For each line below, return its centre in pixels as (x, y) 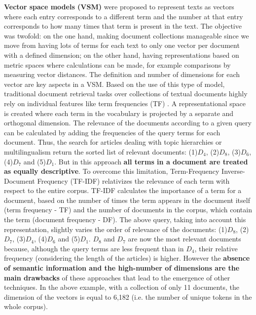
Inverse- (233, 171)
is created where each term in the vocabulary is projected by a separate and (119, 113)
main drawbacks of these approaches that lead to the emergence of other (117, 277)
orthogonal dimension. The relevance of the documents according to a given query (128, 123)
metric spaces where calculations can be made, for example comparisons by (117, 64)
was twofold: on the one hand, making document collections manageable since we (127, 35)
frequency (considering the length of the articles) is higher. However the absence (127, 258)
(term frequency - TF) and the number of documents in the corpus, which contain (128, 210)
